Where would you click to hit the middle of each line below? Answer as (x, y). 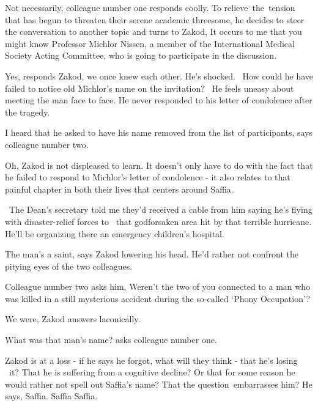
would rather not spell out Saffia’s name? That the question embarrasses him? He (159, 384)
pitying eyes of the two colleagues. (69, 266)
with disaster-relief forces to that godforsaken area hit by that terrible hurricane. (158, 221)
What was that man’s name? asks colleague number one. (111, 340)
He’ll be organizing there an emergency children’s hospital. (115, 233)
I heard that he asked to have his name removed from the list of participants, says (159, 132)
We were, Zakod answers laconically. (73, 319)
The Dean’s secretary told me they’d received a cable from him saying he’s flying (161, 209)
